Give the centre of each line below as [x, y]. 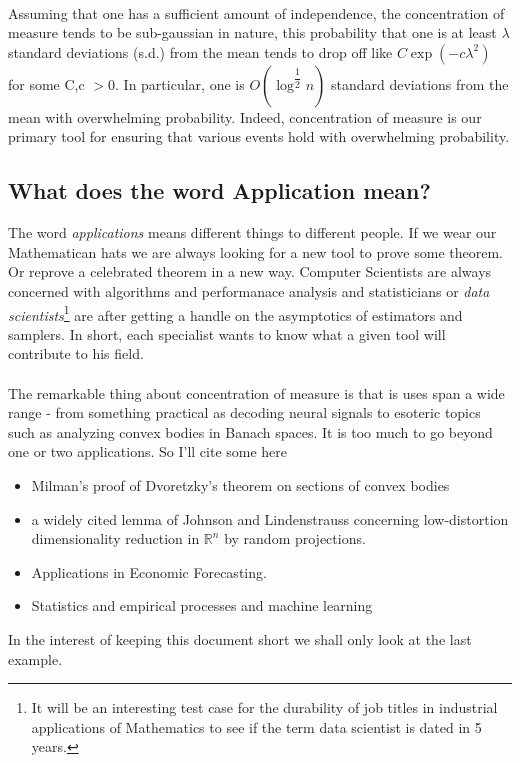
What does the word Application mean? [219, 190]
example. [35, 658]
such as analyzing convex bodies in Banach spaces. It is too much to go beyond [250, 431]
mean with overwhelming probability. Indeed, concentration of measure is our [245, 116]
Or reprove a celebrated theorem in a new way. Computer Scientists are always [250, 271]
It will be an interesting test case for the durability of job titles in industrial [264, 707]
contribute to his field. [76, 353]
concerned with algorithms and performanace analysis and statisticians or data [249, 290]
